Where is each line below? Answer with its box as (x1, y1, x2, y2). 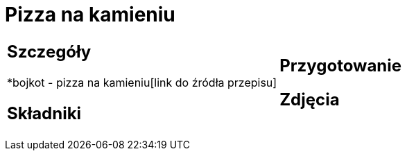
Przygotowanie (279, 55, 402, 76)
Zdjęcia (279, 89, 340, 110)
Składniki (7, 103, 82, 123)
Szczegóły (7, 41, 92, 62)
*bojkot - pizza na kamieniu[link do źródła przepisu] (7, 75, 277, 89)
